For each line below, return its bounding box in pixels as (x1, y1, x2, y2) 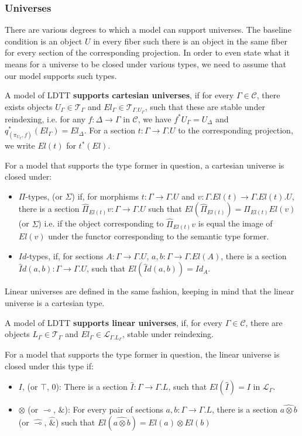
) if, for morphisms (71, 190, 139, 202)
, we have (138, 112, 171, 125)
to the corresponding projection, (178, 124, 293, 136)
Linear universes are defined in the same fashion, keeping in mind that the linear (5, 285, 294, 297)
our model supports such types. (5, 69, 117, 81)
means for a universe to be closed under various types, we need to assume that (5, 58, 286, 70)
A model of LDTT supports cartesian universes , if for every (5, 89, 234, 101)
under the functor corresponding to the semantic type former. (48, 230, 269, 242)
